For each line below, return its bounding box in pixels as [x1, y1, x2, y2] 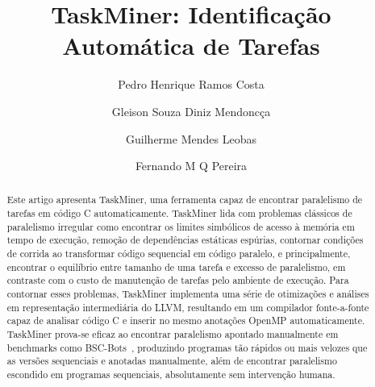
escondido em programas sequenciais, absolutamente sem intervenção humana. [6, 368, 335, 381]
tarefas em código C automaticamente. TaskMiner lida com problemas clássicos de [6, 206, 352, 220]
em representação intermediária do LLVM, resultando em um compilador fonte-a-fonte [6, 300, 369, 314]
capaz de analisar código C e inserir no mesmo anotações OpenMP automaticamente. [6, 314, 365, 327]
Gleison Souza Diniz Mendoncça [111, 102, 271, 119]
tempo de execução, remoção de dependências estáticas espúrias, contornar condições [6, 233, 364, 247]
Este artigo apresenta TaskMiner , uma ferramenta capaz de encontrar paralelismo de [6, 193, 363, 206]
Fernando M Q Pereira [135, 157, 248, 174]
